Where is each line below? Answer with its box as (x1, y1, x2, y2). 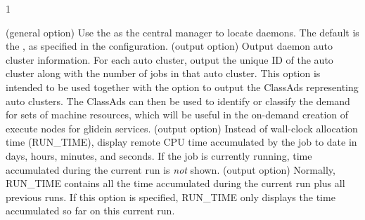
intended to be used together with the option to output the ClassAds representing (6, 79, 359, 94)
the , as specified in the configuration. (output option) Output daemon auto (6, 39, 333, 53)
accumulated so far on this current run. (6, 203, 175, 218)
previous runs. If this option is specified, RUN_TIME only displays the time (6, 189, 335, 204)
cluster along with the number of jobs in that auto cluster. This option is (6, 66, 321, 81)
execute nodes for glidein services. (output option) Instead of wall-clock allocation (6, 121, 358, 135)
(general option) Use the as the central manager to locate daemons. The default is (6, 25, 359, 39)
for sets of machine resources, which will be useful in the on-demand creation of (6, 107, 349, 122)
